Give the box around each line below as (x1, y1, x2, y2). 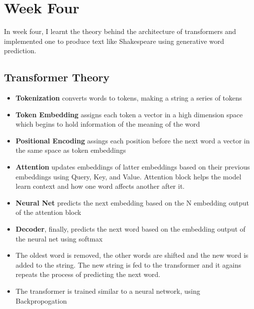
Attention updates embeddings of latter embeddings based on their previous (15, 162, 250, 172)
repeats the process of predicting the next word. (15, 269, 161, 279)
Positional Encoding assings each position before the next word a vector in (15, 135, 250, 145)
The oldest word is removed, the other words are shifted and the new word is (15, 250, 249, 260)
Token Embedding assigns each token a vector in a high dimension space (15, 109, 243, 119)
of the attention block (15, 207, 81, 217)
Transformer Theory (4, 69, 110, 85)
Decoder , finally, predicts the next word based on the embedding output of (15, 224, 246, 234)
